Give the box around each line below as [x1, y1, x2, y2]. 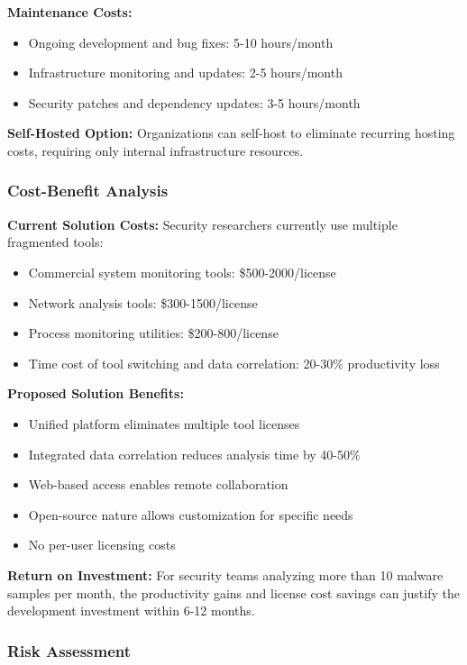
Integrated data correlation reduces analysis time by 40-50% [28, 444, 361, 463]
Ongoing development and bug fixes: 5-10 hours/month [28, 32, 334, 51]
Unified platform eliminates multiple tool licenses [28, 414, 300, 433]
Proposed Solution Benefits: [7, 384, 184, 403]
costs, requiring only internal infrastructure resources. [7, 141, 304, 159]
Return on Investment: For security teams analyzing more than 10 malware [7, 565, 444, 584]
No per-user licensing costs [28, 535, 176, 554]
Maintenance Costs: [7, 3, 133, 21]
